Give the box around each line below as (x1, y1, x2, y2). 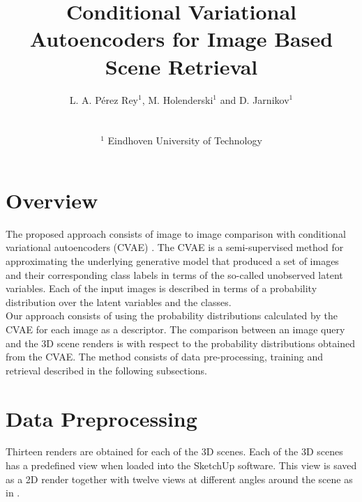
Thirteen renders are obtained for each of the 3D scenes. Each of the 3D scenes (6, 444, 343, 459)
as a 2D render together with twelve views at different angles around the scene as (6, 471, 353, 486)
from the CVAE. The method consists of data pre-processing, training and (6, 349, 323, 364)
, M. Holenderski (142, 92, 213, 107)
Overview (6, 185, 98, 214)
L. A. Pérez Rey (69, 92, 138, 107)
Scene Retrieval (105, 52, 258, 80)
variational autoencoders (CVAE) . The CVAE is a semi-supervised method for (6, 240, 344, 254)
